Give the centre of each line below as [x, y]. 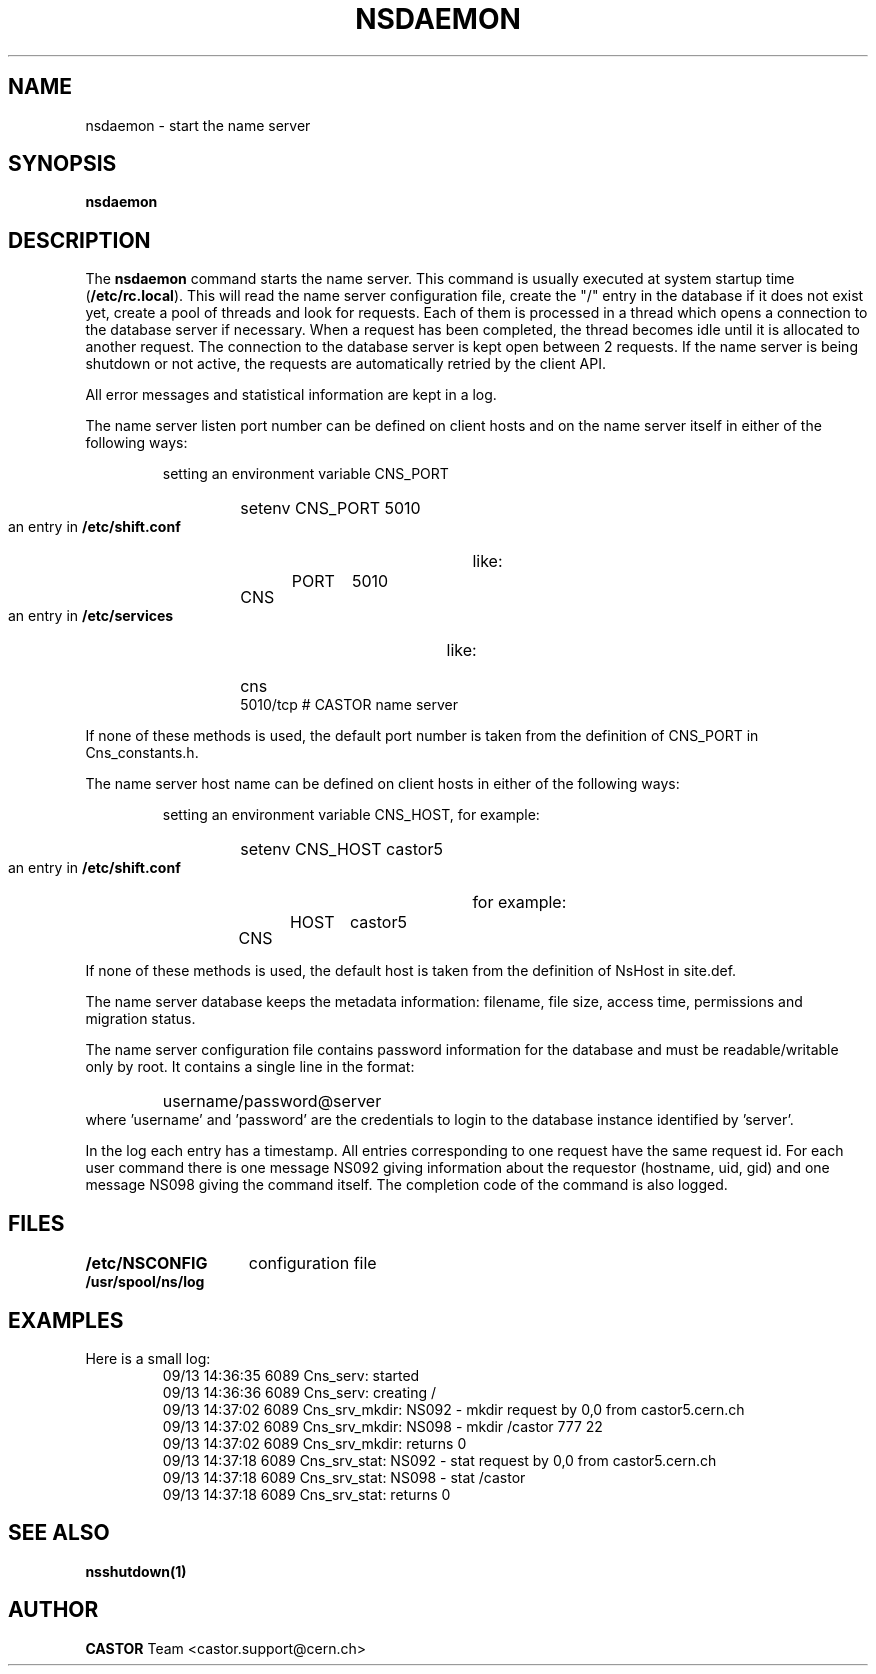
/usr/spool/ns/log [145, 1282]
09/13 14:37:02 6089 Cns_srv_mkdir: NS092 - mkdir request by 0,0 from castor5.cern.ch [453, 1409]
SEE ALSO [59, 1533]
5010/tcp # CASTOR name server [349, 705]
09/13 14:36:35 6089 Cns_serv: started [291, 1375]
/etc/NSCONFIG [146, 1263]
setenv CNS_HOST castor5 [341, 849]
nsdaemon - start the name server [198, 125]
